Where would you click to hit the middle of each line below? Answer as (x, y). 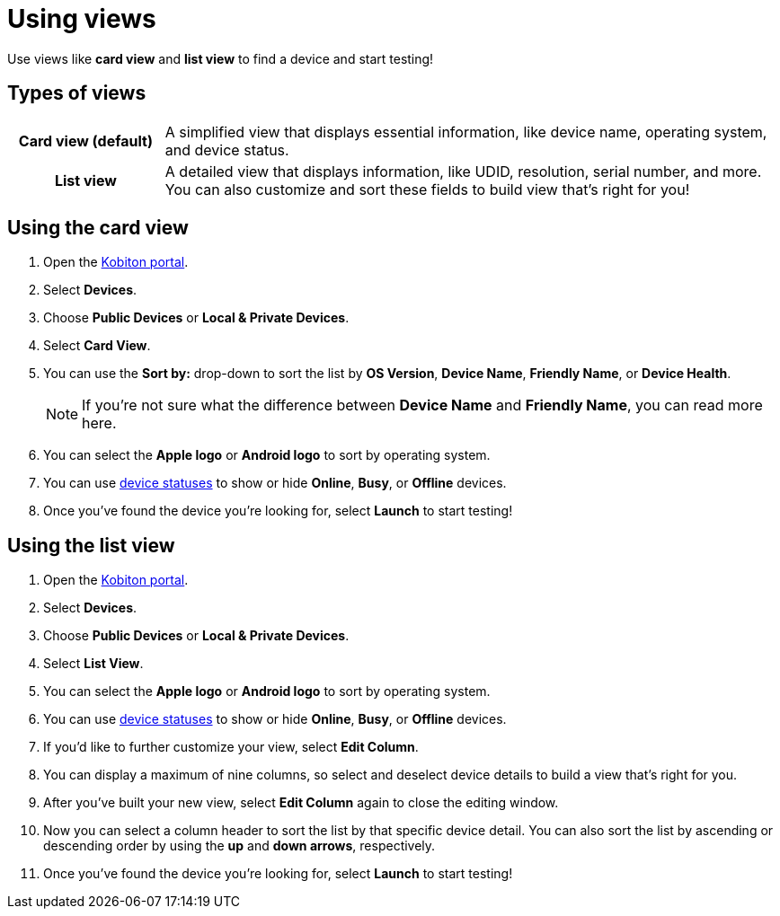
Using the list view (91, 545)
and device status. (227, 150)
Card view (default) (85, 141)
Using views (82, 19)
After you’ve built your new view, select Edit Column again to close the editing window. (301, 803)
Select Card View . (97, 346)
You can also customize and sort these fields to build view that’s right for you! (427, 189)
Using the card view (98, 228)
